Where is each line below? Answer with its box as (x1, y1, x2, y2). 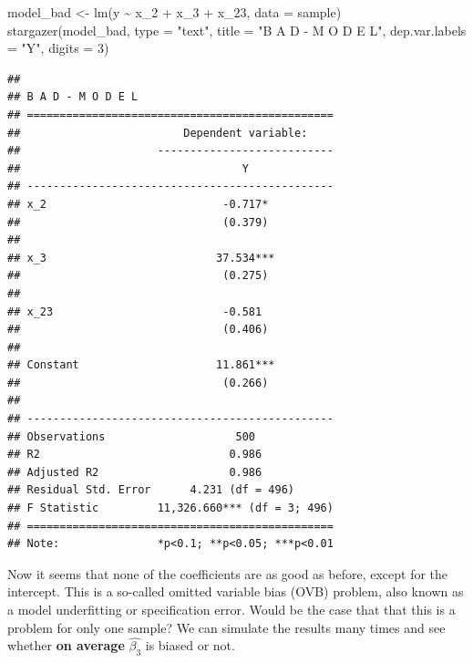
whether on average (7, 636, 125, 655)
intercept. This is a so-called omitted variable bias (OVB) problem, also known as (7, 582, 464, 601)
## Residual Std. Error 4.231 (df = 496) (7, 483, 294, 497)
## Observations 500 (7, 430, 256, 443)
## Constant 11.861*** (7, 358, 275, 372)
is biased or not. (145, 636, 235, 655)
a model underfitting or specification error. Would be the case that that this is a (7, 600, 456, 618)
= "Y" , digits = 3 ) (7, 38, 109, 57)
